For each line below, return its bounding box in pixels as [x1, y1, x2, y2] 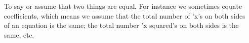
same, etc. [4, 29, 34, 40]
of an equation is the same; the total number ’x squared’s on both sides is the [4, 20, 239, 30]
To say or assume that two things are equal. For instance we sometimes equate [4, 1, 242, 11]
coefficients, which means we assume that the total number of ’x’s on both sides [4, 10, 246, 21]
